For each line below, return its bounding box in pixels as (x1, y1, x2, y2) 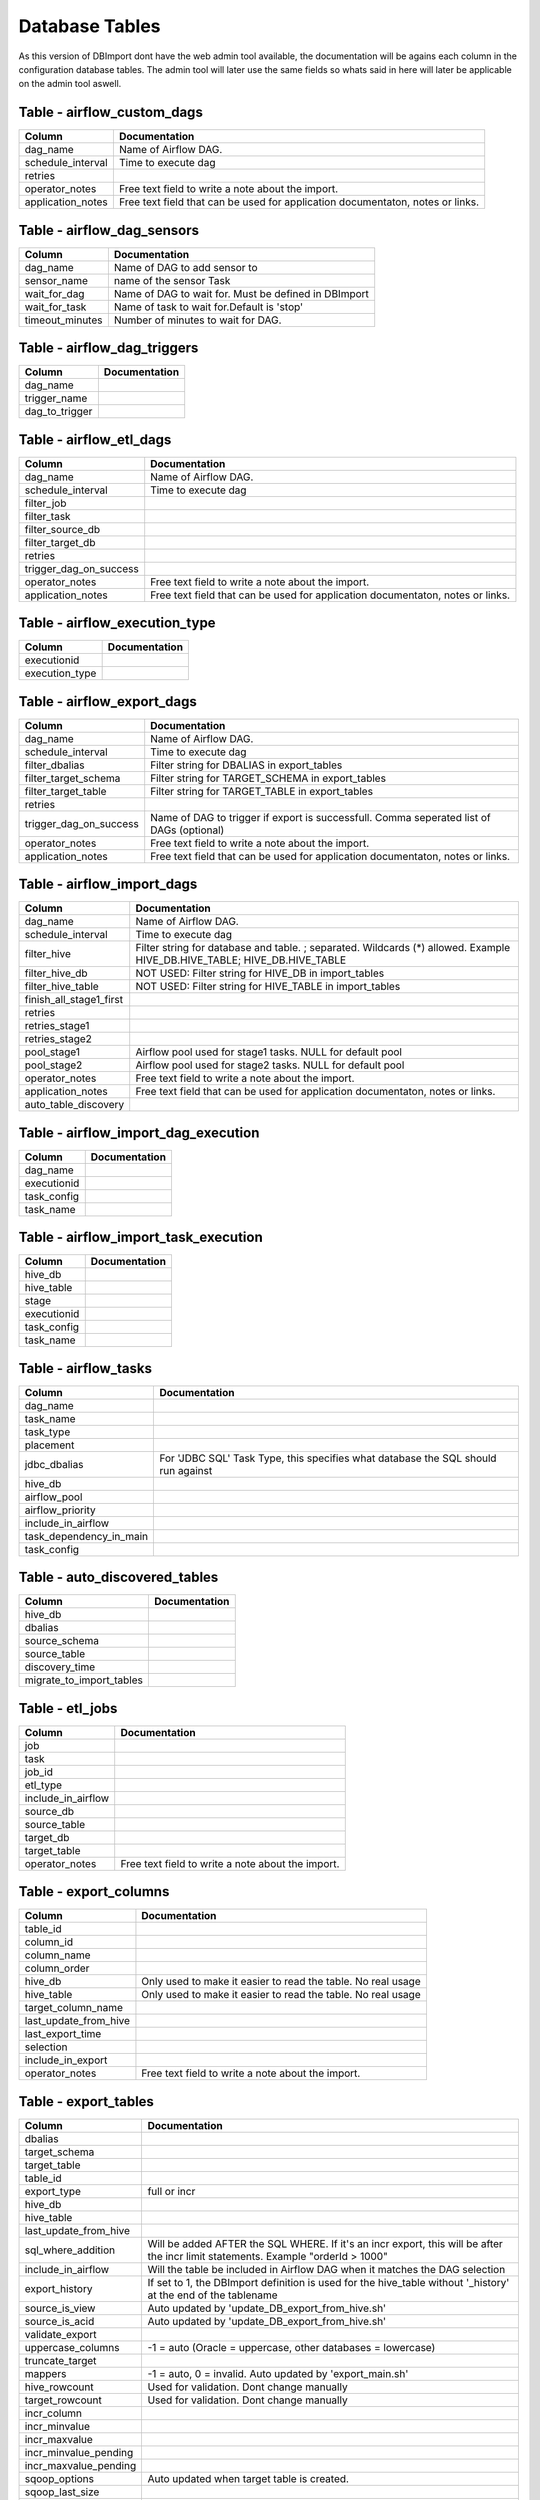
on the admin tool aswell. (18, 78, 122, 90)
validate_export (24, 2327, 97, 2341)
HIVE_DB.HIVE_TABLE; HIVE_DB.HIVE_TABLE (135, 953, 347, 967)
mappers (24, 2366, 67, 2380)
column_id (24, 1935, 74, 1949)
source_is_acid (24, 2314, 95, 2328)
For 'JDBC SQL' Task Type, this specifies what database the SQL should (159, 1451, 497, 1465)
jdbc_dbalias (24, 1457, 84, 1471)
